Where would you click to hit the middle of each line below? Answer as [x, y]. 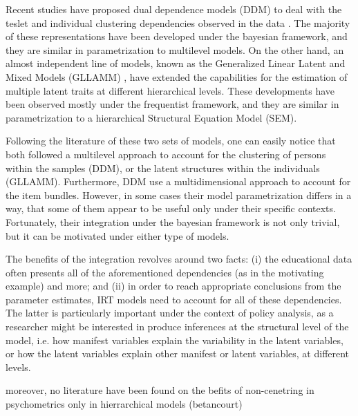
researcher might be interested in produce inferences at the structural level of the [177, 327]
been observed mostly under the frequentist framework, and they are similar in [172, 104]
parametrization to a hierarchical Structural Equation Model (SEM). [151, 117]
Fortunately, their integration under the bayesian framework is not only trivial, [173, 221]
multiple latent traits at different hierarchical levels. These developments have [170, 90]
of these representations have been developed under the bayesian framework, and [177, 36]
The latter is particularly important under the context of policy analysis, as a [170, 313]
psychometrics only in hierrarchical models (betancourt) [124, 404]
